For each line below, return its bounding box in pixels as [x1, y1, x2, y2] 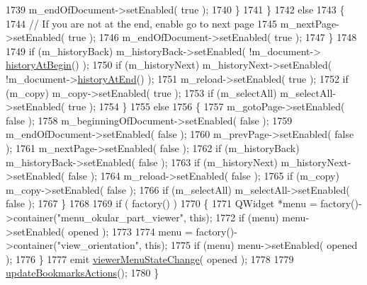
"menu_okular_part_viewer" [57, 209, 184, 224]
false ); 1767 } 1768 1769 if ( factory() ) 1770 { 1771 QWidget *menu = [6, 196, 317, 211]
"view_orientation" [57, 238, 139, 252]
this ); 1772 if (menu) [189, 209, 279, 224]
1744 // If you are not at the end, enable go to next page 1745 [6, 16, 278, 30]
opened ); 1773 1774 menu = [68, 223, 193, 238]
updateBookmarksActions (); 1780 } [6, 265, 159, 280]
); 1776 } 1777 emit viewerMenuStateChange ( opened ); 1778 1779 [6, 251, 294, 266]
